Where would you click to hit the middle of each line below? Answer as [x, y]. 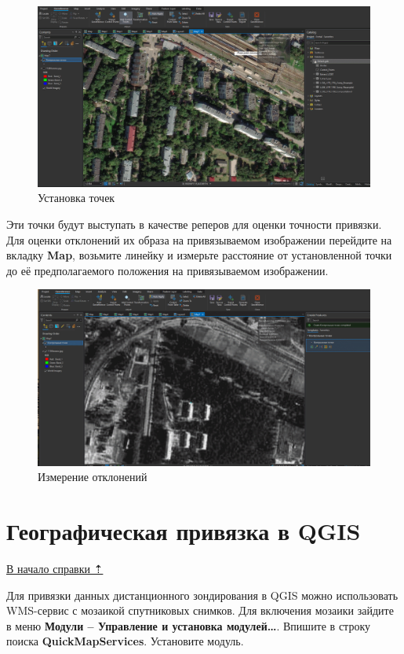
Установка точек [76, 198]
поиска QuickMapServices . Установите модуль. [125, 641]
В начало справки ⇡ [55, 569]
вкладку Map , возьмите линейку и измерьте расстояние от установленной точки [199, 255]
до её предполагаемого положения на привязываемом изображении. [167, 270]
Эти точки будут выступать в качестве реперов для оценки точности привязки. [194, 224]
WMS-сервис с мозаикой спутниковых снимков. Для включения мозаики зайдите [200, 610]
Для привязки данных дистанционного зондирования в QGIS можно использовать [202, 595]
